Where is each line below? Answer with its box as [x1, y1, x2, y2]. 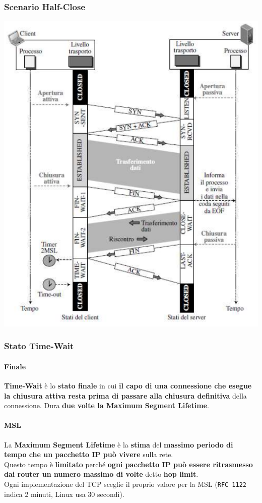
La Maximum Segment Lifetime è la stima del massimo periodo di [4, 439, 233, 450]
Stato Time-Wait [4, 340, 74, 352]
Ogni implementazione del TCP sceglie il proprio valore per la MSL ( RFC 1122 [4, 478, 247, 489]
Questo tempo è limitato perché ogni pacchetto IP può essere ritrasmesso [4, 459, 253, 469]
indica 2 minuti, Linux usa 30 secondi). [4, 488, 124, 499]
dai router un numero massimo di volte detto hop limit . [4, 469, 199, 479]
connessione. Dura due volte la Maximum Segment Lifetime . [4, 400, 209, 411]
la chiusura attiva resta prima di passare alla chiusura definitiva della [4, 390, 247, 401]
